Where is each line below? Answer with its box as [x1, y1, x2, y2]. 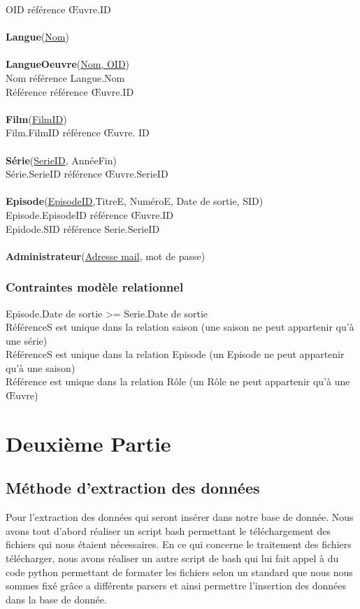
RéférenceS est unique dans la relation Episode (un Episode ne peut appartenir [6, 347, 345, 361]
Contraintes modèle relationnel [6, 278, 184, 296]
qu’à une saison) [6, 360, 75, 375]
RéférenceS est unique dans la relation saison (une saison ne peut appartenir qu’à [6, 320, 354, 334]
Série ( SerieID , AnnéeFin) [6, 152, 117, 167]
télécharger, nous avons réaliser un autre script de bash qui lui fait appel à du [6, 551, 339, 566]
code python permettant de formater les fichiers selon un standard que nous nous [6, 564, 353, 579]
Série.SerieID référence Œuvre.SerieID [6, 166, 168, 181]
